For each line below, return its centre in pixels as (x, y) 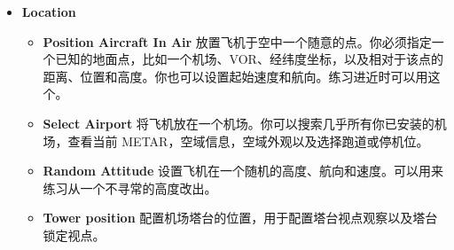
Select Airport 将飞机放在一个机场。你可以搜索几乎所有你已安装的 (239, 123)
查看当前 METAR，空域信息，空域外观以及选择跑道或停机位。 (248, 141)
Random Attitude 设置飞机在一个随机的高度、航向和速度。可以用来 (243, 171)
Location (49, 12)
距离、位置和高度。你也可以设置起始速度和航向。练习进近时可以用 (235, 76)
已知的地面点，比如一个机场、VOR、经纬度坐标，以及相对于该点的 (249, 59)
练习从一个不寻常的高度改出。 (130, 187)
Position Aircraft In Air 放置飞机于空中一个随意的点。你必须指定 (237, 41)
